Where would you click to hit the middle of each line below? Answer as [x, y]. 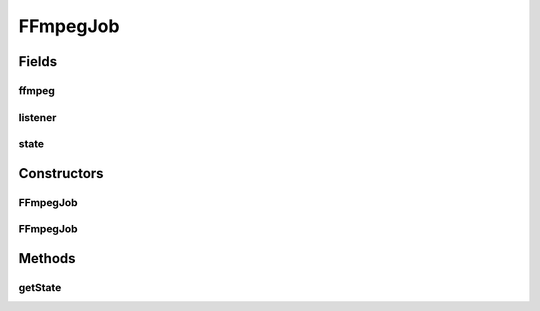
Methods [47, 258]
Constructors [61, 173]
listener [37, 117]
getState [40, 287]
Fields [38, 61]
